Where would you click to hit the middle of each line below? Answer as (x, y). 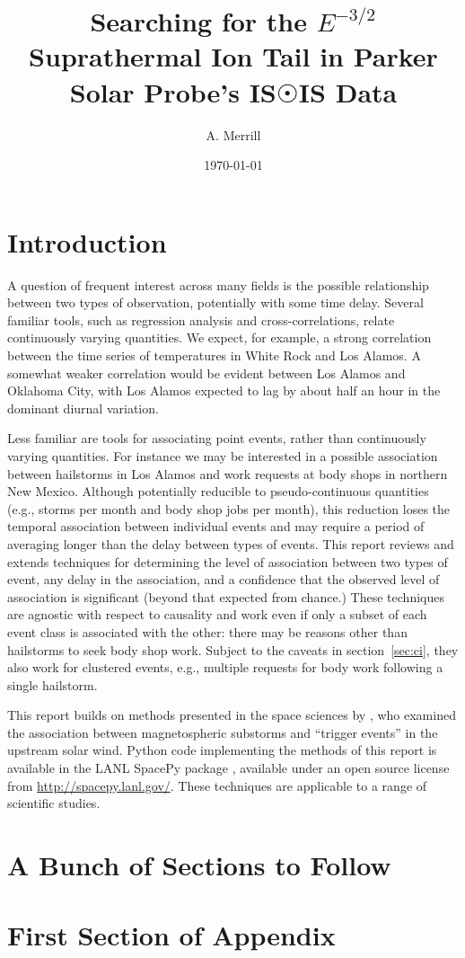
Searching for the (199, 21)
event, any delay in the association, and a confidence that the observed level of (224, 579)
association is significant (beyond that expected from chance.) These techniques (226, 596)
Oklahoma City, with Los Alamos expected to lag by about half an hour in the (224, 390)
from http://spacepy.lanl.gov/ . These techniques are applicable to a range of (217, 785)
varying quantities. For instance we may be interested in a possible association (223, 455)
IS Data (348, 91)
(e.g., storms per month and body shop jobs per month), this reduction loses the (229, 508)
